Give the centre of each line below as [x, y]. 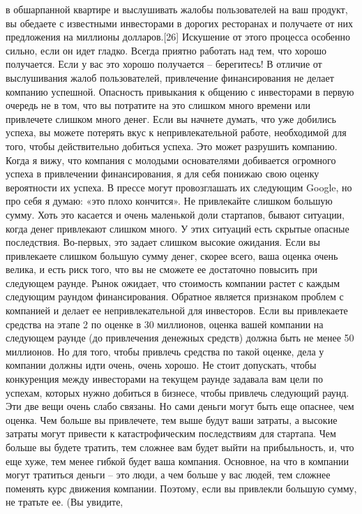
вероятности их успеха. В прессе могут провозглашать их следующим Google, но [179, 187]
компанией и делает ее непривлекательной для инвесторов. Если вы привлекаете [177, 310]
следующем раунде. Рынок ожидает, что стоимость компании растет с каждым [173, 282]
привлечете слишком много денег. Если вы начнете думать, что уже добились [171, 118]
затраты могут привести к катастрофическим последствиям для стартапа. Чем [171, 433]
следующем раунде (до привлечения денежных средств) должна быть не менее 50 [180, 338]
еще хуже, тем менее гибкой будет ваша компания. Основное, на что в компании [178, 461]
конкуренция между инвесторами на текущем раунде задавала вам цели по [164, 379]
